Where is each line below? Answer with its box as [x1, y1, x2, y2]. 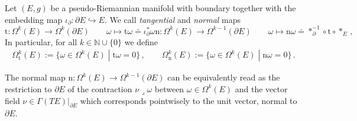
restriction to [5, 82, 52, 95]
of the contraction [67, 82, 132, 95]
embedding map [5, 13, 63, 25]
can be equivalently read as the [167, 71, 280, 83]
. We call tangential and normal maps [104, 13, 241, 25]
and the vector [235, 82, 288, 95]
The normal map [5, 71, 66, 83]
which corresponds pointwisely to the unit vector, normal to [80, 94, 297, 106]
